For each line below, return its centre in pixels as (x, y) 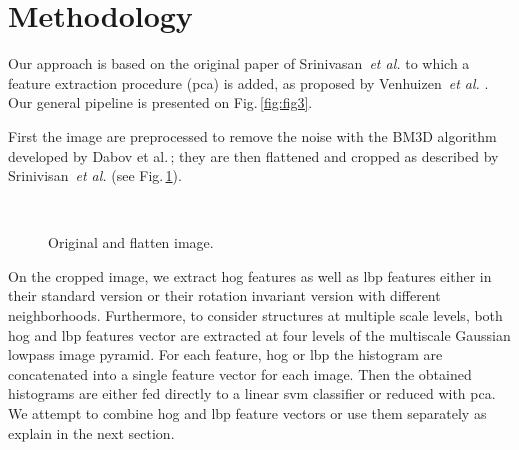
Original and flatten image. (131, 242)
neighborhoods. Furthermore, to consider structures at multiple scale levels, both (255, 315)
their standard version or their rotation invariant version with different (224, 295)
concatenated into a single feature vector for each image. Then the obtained (240, 373)
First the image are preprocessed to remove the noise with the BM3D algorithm (252, 135)
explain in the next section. (91, 432)
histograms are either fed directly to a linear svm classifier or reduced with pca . (252, 393)
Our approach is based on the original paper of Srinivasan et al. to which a (239, 63)
